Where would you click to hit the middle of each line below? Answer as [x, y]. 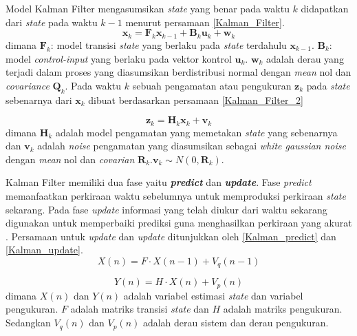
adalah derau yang [305, 58]
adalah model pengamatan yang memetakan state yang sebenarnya [196, 132]
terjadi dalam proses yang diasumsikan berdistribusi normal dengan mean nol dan [178, 72]
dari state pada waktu [52, 22]
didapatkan [325, 8]
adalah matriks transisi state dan [140, 309]
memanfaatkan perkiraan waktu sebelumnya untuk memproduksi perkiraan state [176, 195]
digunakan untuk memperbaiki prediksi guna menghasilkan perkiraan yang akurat [179, 223]
